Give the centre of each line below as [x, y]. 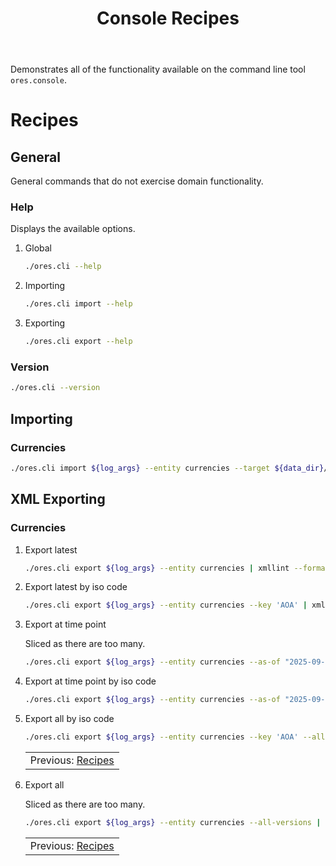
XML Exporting [58, 499]
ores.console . [38, 80]
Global [38, 248]
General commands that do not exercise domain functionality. [137, 181]
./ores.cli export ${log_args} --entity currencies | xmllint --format [177, 568]
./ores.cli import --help [78, 304]
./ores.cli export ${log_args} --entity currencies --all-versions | [173, 822]
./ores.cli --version [55, 388]
